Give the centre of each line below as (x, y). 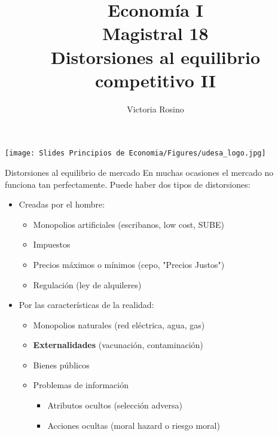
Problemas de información (81, 385)
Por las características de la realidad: (86, 305)
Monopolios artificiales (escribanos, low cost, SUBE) (129, 224)
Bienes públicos (61, 365)
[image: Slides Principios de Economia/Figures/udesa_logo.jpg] (135, 153)
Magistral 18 (155, 33)
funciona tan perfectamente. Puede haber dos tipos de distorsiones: (128, 184)
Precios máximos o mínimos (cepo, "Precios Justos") (129, 264)
